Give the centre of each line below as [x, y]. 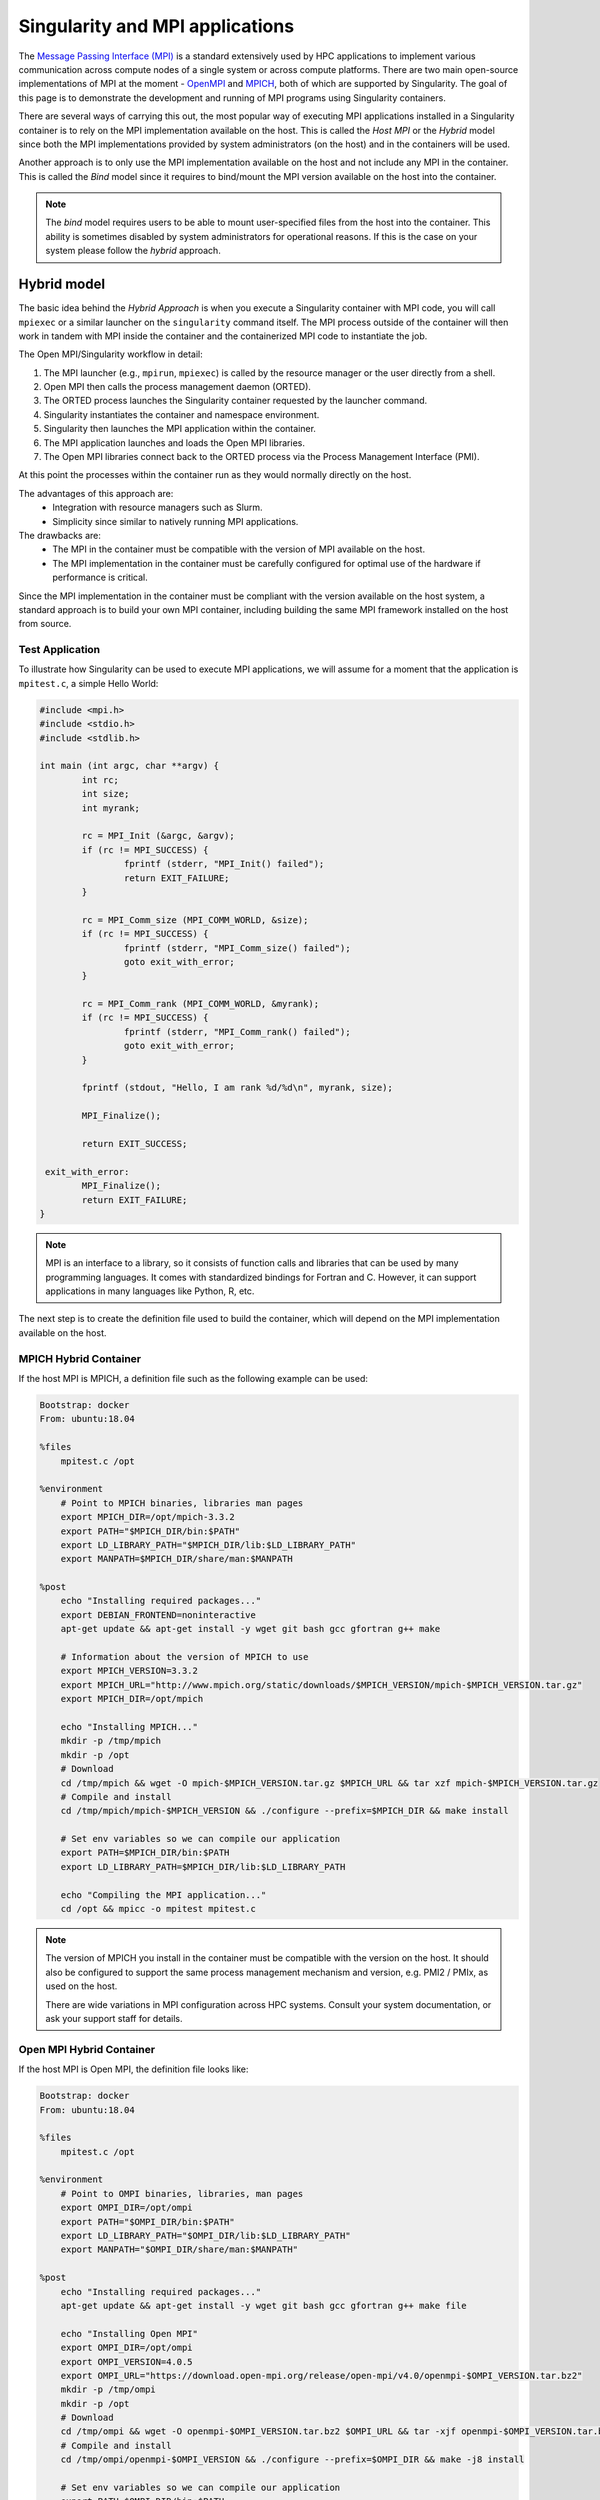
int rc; [100, 779]
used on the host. [81, 1986]
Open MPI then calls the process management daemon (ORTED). [177, 387]
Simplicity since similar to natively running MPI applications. [175, 521]
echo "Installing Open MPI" [129, 2333]
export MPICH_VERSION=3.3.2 [129, 1671]
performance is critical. [100, 577]
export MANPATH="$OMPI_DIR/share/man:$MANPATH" [179, 2249]
